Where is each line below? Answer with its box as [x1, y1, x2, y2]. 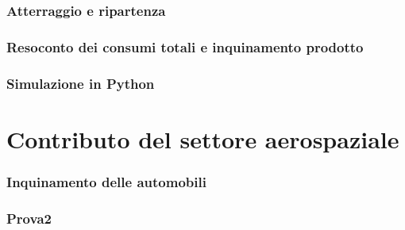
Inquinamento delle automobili [6, 171, 206, 191]
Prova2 [6, 208, 52, 228]
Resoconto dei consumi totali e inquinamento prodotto [6, 36, 364, 56]
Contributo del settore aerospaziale [6, 122, 399, 155]
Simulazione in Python [6, 73, 155, 93]
